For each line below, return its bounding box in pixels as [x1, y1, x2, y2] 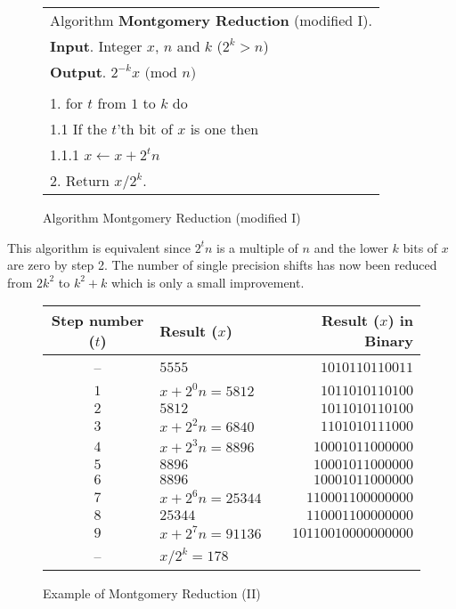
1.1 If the [50, 118, 108, 139]
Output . [50, 61, 107, 82]
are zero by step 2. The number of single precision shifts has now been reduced [7, 256, 437, 274]
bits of [403, 238, 438, 256]
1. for [50, 93, 83, 113]
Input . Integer [50, 36, 142, 56]
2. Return [50, 170, 110, 191]
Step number [51, 310, 144, 331]
